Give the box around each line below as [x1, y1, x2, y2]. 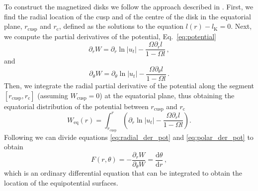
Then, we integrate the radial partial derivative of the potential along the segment [4, 80, 255, 90]
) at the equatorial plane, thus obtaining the [99, 90, 235, 100]
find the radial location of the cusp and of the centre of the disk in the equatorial [4, 11, 251, 21]
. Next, [231, 21, 252, 31]
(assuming [37, 90, 68, 100]
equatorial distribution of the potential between [4, 101, 149, 111]
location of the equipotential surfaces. [4, 178, 118, 188]
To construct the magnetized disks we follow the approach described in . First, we [4, 1, 254, 11]
